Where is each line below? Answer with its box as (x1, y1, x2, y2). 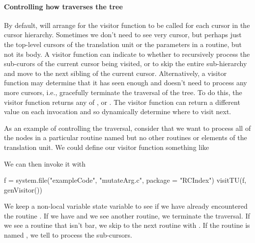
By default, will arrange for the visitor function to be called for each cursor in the (4, 20, 250, 30)
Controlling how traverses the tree (4, 1, 123, 11)
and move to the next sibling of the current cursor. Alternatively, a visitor (4, 68, 227, 78)
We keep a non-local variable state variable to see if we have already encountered (4, 201, 248, 211)
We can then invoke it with (4, 158, 86, 169)
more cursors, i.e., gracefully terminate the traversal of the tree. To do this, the (4, 87, 242, 97)
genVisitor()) (4, 184, 42, 194)
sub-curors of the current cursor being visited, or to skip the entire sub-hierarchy (4, 58, 247, 69)
